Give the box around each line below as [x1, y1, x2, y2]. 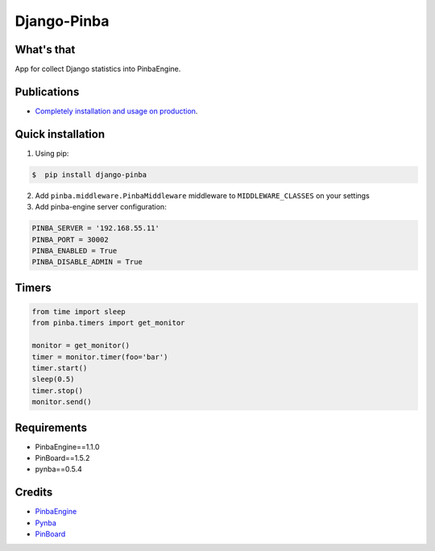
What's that [14, 43, 76, 56]
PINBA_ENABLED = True [31, 246, 118, 255]
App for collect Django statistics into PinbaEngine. [14, 64, 181, 74]
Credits [14, 486, 53, 499]
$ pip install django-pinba [31, 170, 147, 179]
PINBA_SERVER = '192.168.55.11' [31, 224, 160, 233]
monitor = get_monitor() [31, 341, 130, 350]
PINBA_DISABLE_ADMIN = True [31, 258, 143, 267]
